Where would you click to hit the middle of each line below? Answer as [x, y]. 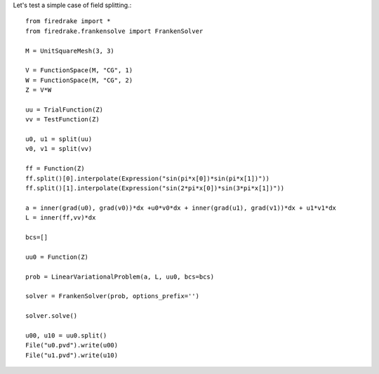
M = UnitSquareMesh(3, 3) [70, 51]
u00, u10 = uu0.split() [66, 335]
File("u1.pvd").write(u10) [72, 355]
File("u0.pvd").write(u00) [72, 345]
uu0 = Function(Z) [57, 257]
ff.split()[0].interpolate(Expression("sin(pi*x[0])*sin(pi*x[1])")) [148, 178]
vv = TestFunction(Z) [62, 120]
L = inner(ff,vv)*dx [61, 218]
